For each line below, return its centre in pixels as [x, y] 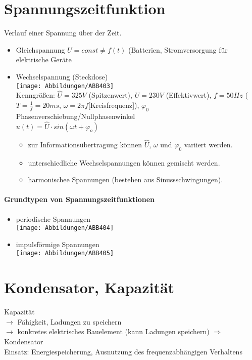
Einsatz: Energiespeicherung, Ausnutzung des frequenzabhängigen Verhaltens [123, 351]
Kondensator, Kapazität [89, 287]
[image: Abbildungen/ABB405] [65, 253]
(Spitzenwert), [110, 95]
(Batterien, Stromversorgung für [178, 49]
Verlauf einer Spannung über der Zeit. [63, 33]
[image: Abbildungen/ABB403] [65, 86]
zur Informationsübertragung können [85, 144]
